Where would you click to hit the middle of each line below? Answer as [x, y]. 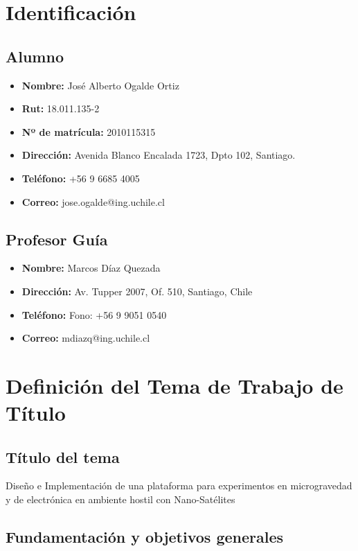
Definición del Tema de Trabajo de [174, 385]
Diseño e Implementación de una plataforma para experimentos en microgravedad [179, 486]
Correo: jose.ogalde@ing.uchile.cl [93, 201]
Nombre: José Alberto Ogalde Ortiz [100, 85]
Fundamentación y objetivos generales [145, 537]
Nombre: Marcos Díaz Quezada [91, 268]
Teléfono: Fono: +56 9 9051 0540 [94, 314]
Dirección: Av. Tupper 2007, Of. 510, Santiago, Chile [137, 291]
